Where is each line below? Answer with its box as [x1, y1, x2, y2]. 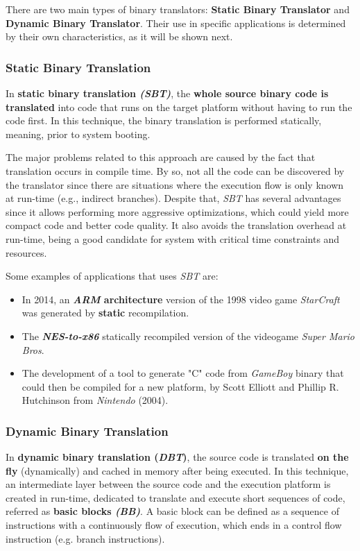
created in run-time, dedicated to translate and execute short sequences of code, [6, 490, 345, 505]
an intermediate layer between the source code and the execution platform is [6, 477, 331, 491]
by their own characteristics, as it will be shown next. [6, 29, 233, 44]
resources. [6, 245, 47, 260]
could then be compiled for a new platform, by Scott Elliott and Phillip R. [22, 379, 339, 393]
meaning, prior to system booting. [6, 126, 151, 141]
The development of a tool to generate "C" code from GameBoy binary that [22, 366, 344, 380]
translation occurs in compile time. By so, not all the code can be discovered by [6, 163, 345, 178]
